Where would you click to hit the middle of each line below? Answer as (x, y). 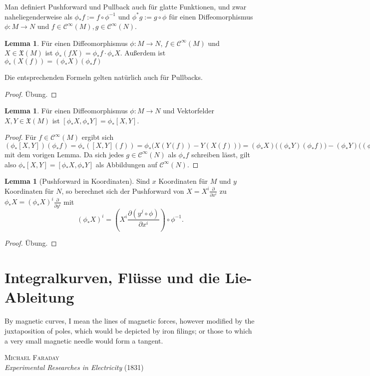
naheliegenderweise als (38, 16)
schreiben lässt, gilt (221, 154)
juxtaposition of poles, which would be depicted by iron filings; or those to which (128, 330)
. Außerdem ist (143, 53)
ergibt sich (98, 137)
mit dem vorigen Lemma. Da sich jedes (64, 154)
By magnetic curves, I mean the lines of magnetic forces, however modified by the (130, 321)
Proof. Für (20, 137)
